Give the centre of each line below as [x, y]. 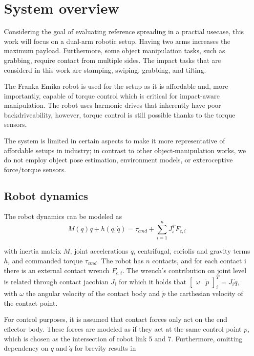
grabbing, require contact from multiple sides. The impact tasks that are [113, 60]
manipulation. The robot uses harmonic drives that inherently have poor [113, 105]
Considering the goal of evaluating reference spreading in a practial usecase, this [124, 31]
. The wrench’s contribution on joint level [184, 270]
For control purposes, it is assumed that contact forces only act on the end [116, 319]
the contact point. [31, 303]
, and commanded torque [45, 260]
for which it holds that [153, 281]
